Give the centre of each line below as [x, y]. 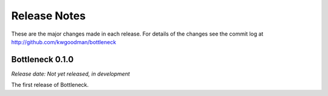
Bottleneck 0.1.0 [43, 59]
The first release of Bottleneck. [50, 85]
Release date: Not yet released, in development [70, 74]
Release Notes [49, 16]
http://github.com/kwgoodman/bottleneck [64, 42]
